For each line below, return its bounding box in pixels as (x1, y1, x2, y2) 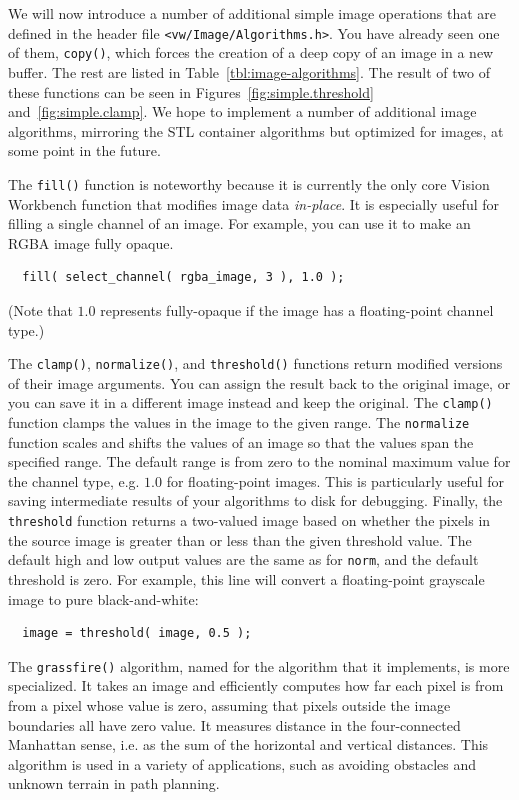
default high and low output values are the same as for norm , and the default (8, 549, 479, 570)
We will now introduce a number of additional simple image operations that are (8, 3, 496, 23)
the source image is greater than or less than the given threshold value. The (8, 529, 472, 550)
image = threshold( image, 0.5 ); (22, 626, 252, 641)
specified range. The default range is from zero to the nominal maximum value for (8, 451, 511, 472)
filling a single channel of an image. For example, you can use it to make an (8, 213, 471, 234)
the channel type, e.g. (8, 470, 140, 491)
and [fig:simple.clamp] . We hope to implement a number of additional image (8, 101, 477, 122)
